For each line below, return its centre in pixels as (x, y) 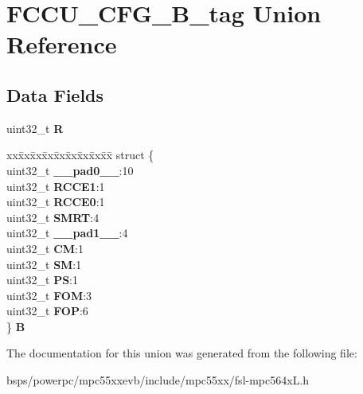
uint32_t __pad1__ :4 (67, 233)
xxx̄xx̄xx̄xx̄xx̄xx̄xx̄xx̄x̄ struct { (80, 155)
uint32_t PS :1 (42, 280)
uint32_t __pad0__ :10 (70, 170)
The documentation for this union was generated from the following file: (182, 353)
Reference (62, 44)
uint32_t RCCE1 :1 (56, 186)
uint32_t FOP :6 (47, 311)
